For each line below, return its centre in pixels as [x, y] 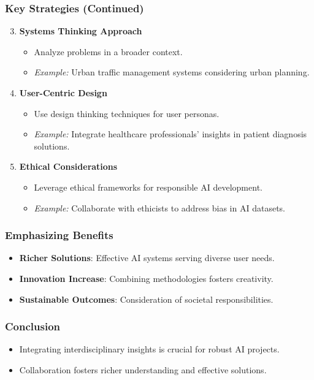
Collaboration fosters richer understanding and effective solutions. [143, 369]
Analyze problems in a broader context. [108, 51]
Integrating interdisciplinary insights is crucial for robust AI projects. [149, 349]
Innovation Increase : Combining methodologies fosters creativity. [146, 278]
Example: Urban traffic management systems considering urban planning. [172, 72]
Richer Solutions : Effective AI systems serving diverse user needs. [147, 258]
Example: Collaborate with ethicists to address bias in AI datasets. [159, 207]
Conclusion [33, 326]
